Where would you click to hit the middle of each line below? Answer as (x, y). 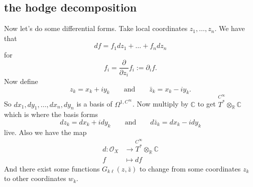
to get (207, 104)
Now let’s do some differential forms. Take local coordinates (96, 28)
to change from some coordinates (190, 168)
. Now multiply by (160, 104)
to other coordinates (35, 178)
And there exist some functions (52, 168)
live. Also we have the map (45, 132)
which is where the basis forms (51, 114)
